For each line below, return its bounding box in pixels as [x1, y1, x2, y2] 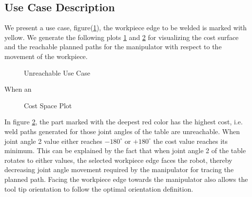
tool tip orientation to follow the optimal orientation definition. [4, 183, 194, 194]
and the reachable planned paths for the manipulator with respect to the [4, 41, 222, 52]
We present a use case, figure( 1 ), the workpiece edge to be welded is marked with [4, 22, 247, 33]
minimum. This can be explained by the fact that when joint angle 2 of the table [4, 145, 246, 156]
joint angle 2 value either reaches [4, 136, 102, 146]
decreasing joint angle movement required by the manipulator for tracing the [4, 164, 234, 175]
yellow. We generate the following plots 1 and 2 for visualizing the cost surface [4, 32, 239, 42]
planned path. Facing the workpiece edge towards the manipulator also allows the [4, 174, 248, 184]
